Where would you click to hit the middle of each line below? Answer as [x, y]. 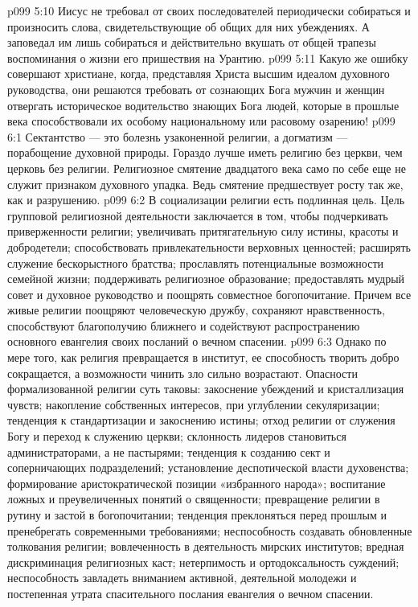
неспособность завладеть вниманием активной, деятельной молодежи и [182, 578]
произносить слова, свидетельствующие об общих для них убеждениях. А [189, 26]
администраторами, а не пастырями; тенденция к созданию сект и [169, 451]
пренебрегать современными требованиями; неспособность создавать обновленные [210, 530]
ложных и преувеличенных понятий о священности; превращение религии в [194, 499]
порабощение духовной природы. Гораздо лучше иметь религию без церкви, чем [205, 152]
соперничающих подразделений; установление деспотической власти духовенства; [208, 468]
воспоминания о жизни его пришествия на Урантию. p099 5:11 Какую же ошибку [208, 57]
